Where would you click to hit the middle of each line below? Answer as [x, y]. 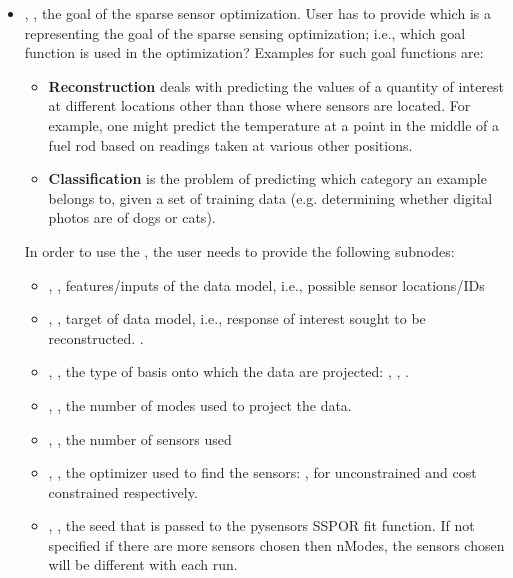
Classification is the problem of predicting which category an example [267, 178]
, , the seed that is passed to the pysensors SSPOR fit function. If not [261, 525]
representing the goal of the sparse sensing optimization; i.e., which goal [245, 32]
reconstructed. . [96, 337]
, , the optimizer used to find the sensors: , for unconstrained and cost [262, 472]
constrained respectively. [123, 491]
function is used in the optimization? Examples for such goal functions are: [254, 52]
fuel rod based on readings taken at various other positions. [230, 144]
